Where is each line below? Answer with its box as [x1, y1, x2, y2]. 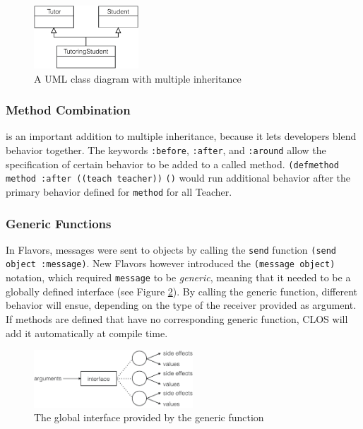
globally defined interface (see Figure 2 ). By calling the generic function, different [6, 283, 358, 298]
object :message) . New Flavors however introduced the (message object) [6, 256, 335, 271]
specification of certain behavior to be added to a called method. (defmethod [6, 156, 339, 171]
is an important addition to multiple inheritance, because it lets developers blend [6, 129, 357, 143]
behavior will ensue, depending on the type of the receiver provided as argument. [6, 298, 357, 312]
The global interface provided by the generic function [34, 410, 264, 425]
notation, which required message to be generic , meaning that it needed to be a [6, 270, 351, 285]
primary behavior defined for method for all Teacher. [6, 184, 232, 199]
